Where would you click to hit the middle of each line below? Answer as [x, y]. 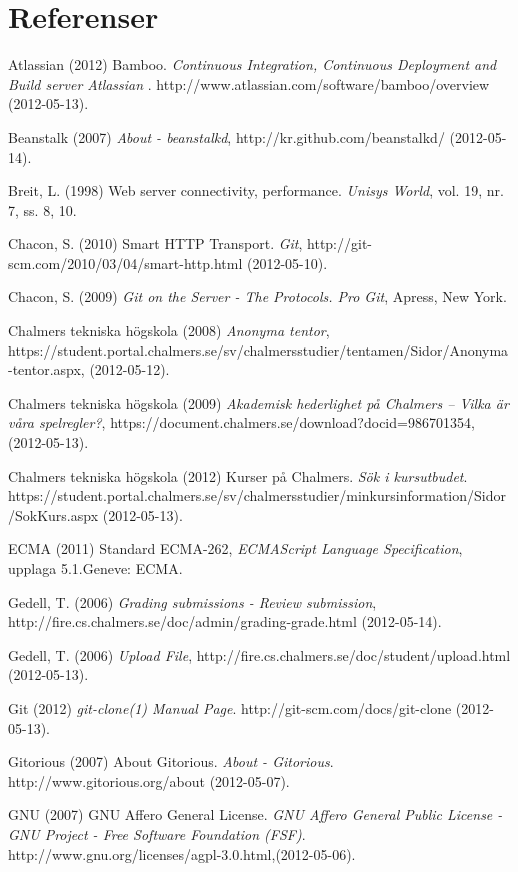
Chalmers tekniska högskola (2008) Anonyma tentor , [169, 330]
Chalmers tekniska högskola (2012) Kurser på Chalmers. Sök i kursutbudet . [238, 475]
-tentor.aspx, [46, 369]
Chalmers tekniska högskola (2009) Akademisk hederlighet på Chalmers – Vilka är [258, 402]
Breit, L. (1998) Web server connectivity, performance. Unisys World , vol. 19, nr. [256, 190]
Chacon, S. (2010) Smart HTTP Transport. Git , [155, 243]
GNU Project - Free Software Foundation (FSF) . [157, 833]
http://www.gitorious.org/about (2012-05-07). [149, 780]
